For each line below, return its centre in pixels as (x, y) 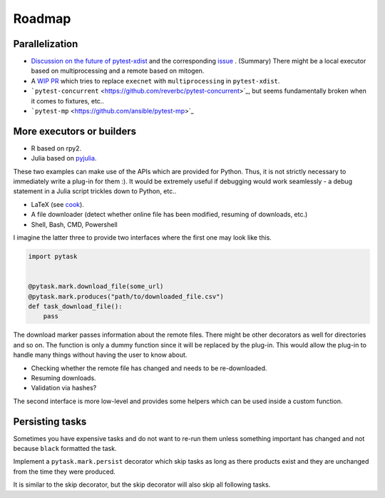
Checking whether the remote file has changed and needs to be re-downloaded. (149, 368)
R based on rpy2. (56, 148)
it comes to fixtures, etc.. (68, 101)
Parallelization (46, 44)
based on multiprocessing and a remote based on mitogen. (118, 71)
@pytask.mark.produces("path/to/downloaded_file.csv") (126, 296)
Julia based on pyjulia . (64, 158)
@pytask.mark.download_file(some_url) (96, 286)
